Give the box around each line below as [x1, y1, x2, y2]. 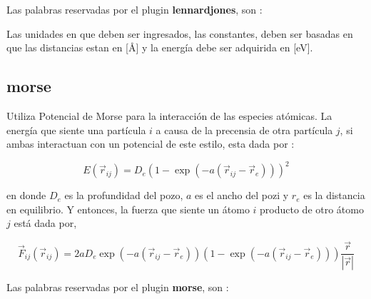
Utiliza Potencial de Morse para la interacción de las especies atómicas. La [6, 108, 332, 123]
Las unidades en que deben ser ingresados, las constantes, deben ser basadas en [6, 26, 353, 41]
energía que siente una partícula [6, 122, 146, 137]
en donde [6, 188, 46, 203]
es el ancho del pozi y [195, 188, 289, 203]
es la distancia [303, 188, 365, 203]
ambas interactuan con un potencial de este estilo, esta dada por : [6, 136, 295, 151]
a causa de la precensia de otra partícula [156, 122, 333, 137]
